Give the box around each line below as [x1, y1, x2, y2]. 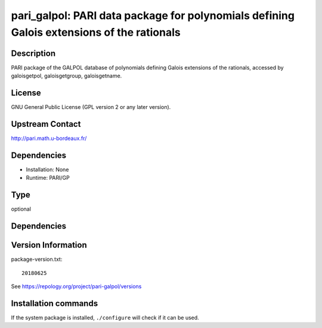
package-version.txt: [11, 256, 63, 263]
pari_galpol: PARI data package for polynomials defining [11, 9, 295, 22]
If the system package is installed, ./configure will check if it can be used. [11, 314, 199, 321]
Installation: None [26, 165, 69, 173]
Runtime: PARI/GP [26, 174, 70, 182]
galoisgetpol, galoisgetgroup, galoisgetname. [11, 72, 122, 80]
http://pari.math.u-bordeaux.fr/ [11, 135, 87, 142]
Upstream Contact [11, 119, 81, 129]
